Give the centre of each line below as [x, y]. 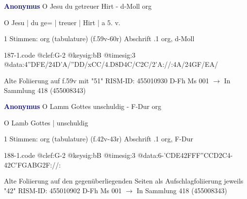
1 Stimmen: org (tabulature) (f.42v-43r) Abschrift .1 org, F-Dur [99, 139]
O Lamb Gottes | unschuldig [46, 122]
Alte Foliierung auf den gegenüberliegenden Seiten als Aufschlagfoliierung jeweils [124, 181]
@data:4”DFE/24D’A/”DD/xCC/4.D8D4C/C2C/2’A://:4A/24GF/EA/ [111, 64]
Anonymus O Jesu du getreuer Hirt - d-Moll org [78, 6]
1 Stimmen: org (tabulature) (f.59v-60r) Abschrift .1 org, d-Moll [99, 38]
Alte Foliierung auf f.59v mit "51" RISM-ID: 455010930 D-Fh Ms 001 [107, 80]
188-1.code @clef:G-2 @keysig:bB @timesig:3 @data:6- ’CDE [92, 155]
